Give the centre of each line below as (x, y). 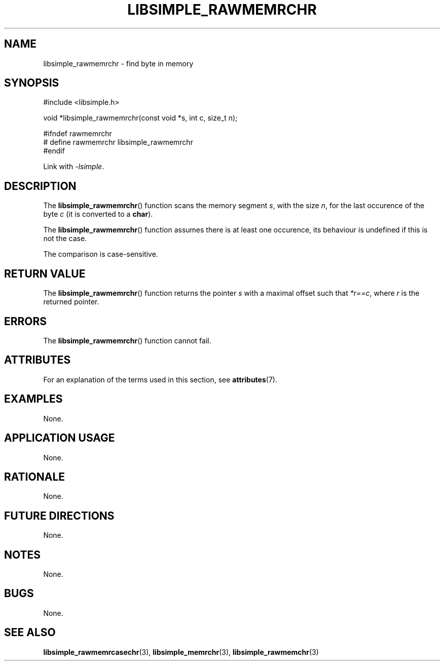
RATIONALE (35, 477)
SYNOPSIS (32, 83)
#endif (54, 151)
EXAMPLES (33, 399)
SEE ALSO (30, 633)
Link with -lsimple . (74, 167)
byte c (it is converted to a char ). (98, 214)
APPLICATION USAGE (60, 438)
